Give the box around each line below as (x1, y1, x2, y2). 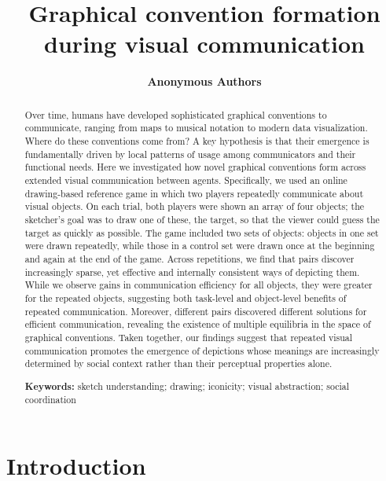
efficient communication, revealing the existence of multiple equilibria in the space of (24, 318, 371, 331)
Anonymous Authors (147, 73, 262, 90)
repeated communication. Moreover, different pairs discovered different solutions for (24, 304, 367, 318)
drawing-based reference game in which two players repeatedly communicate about (24, 186, 364, 200)
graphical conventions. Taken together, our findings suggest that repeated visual (24, 330, 353, 343)
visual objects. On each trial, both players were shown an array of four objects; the (24, 200, 365, 213)
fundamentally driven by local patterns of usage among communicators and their (24, 147, 356, 160)
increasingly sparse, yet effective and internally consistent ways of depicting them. (24, 265, 360, 278)
